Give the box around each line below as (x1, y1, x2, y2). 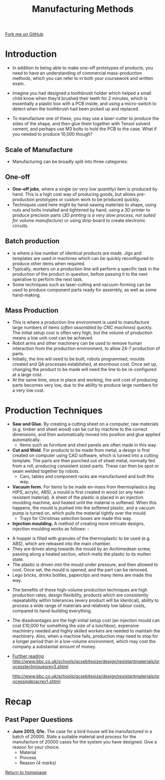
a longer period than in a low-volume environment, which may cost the (12, 638, 156, 644)
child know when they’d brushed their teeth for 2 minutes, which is (12, 95, 148, 102)
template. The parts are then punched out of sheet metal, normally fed (12, 458, 155, 464)
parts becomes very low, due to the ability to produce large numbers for (12, 382, 159, 388)
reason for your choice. (12, 744, 60, 750)
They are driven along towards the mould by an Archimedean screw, (12, 546, 151, 552)
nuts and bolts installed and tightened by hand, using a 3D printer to (12, 207, 150, 213)
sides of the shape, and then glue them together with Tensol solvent (12, 121, 151, 127)
